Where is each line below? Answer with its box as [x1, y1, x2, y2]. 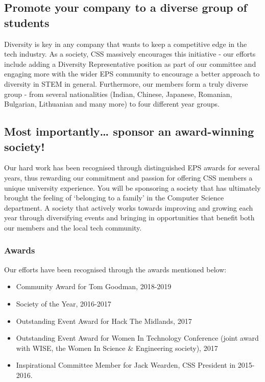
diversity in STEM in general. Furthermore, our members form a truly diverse [4, 78, 248, 89]
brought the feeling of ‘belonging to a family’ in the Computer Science [4, 192, 224, 203]
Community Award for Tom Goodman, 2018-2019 [16, 281, 172, 292]
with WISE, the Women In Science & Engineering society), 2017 [16, 342, 218, 353]
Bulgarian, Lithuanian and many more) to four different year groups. [4, 98, 220, 109]
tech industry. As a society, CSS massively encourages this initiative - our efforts [4, 48, 256, 59]
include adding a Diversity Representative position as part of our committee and [4, 58, 256, 69]
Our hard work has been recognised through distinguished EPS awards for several [4, 162, 260, 173]
